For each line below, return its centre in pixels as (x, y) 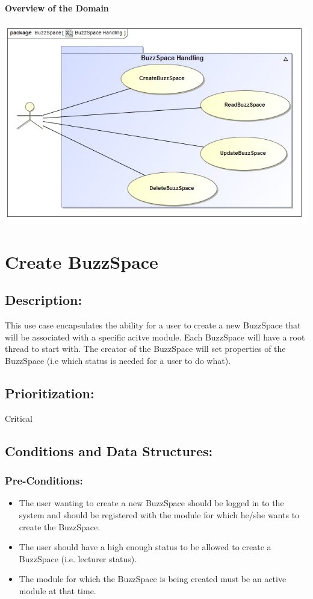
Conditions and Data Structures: (109, 450)
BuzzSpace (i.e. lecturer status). (78, 558)
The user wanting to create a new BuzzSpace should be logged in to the (151, 503)
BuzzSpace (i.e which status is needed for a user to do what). (118, 361)
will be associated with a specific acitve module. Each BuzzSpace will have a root (155, 337)
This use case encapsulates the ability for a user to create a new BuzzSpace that (153, 325)
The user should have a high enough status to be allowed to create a (145, 547)
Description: (44, 300)
